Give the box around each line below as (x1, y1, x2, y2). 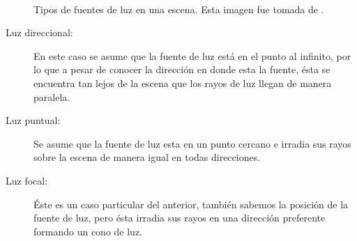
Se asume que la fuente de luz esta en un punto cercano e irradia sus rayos (33, 136, 351, 150)
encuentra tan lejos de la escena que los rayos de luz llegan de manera (33, 75, 332, 90)
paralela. (33, 89, 70, 104)
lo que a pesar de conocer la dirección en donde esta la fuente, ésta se (33, 62, 331, 77)
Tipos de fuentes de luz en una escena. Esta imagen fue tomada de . (33, 1, 324, 16)
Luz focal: (6, 173, 48, 187)
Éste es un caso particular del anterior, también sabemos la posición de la (33, 196, 349, 211)
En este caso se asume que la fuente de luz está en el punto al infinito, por (33, 48, 351, 63)
